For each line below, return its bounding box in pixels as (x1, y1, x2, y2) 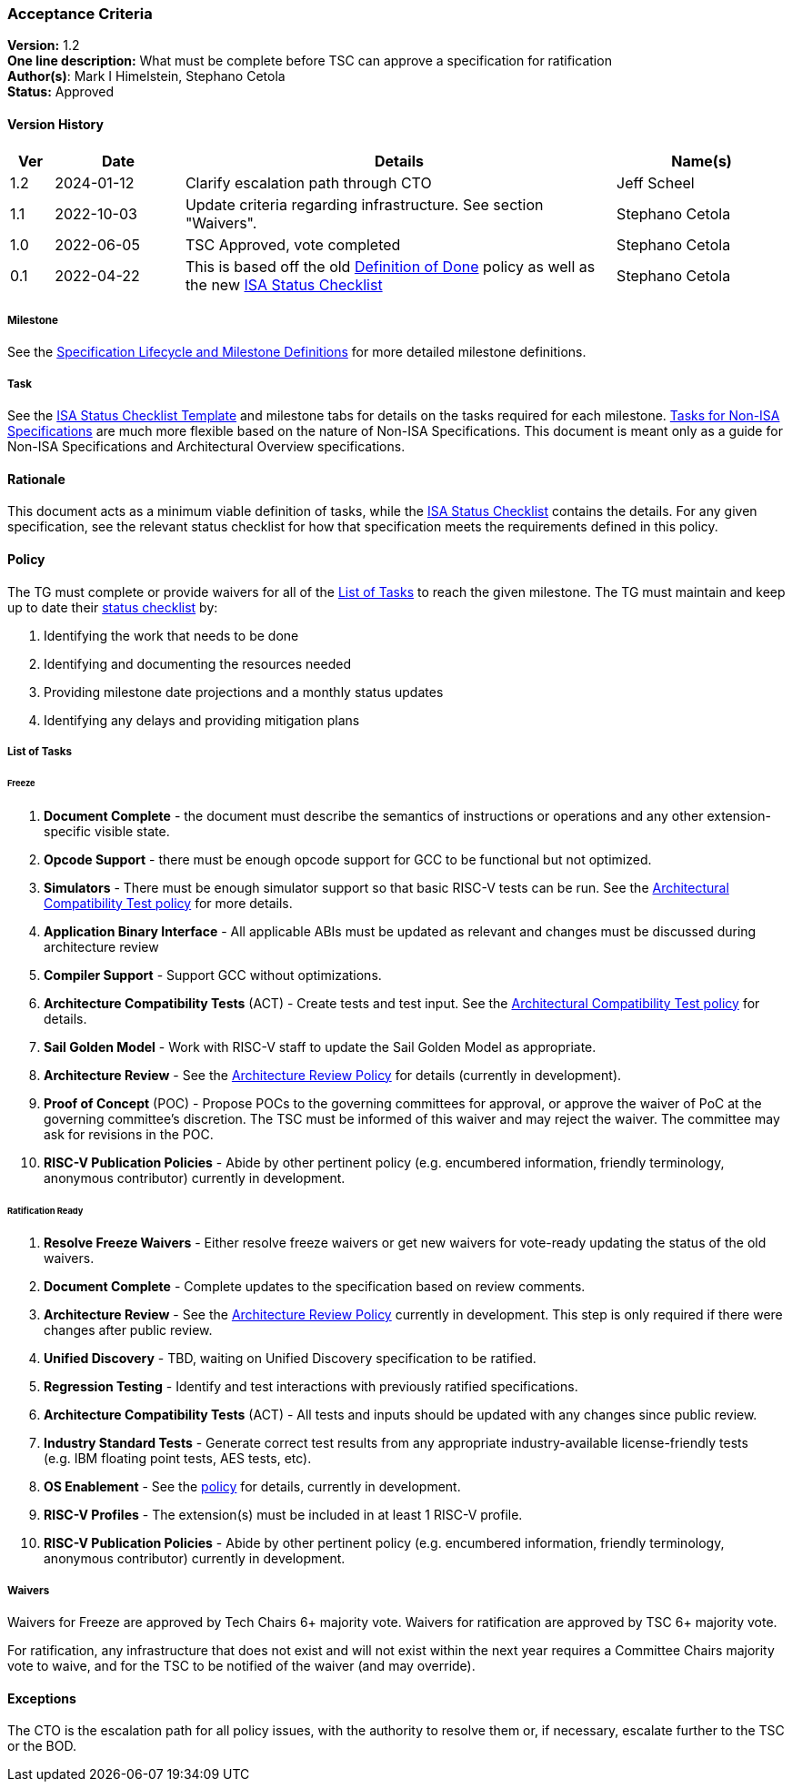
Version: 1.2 (7, 37, 80, 54)
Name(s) (671, 151, 732, 170)
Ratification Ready (7, 1205, 84, 1216)
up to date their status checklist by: (7, 599, 218, 615)
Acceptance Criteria (7, 5, 153, 23)
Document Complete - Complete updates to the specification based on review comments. (44, 1279, 586, 1295)
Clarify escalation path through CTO (185, 173, 432, 192)
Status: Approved (7, 84, 115, 100)
